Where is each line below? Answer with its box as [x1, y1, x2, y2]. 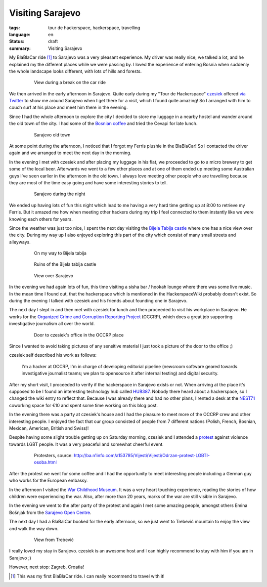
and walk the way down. [9, 525, 59, 531]
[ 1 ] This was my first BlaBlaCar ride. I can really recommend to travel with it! [10, 573, 165, 579]
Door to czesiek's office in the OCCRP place [34, 332, 124, 338]
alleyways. [9, 239, 31, 245]
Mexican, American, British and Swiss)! [9, 425, 89, 431]
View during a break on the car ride [34, 80, 106, 85]
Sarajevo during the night [34, 191, 86, 197]
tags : [9, 25, 20, 31]
